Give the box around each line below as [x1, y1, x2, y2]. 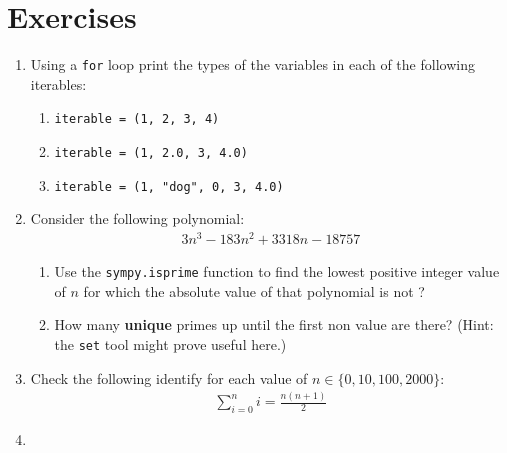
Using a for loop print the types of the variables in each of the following [30, 54, 475, 75]
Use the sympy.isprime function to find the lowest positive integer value [54, 261, 500, 282]
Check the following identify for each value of [30, 367, 308, 388]
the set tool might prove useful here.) [54, 333, 287, 354]
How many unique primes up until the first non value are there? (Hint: [54, 314, 494, 335]
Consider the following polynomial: [30, 208, 245, 229]
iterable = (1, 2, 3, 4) [54, 112, 220, 127]
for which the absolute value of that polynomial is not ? [83, 280, 425, 301]
